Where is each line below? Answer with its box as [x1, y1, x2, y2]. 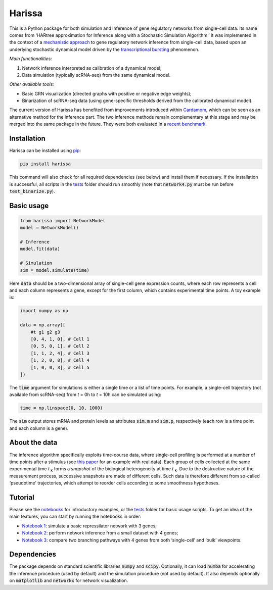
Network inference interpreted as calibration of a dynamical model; [22, 65, 162, 71]
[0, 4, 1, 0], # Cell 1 [30, 336, 89, 342]
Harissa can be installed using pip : [9, 147, 81, 154]
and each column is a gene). [9, 425, 69, 431]
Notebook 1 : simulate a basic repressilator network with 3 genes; [22, 523, 157, 529]
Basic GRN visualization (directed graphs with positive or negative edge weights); [22, 90, 192, 96]
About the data [9, 438, 58, 447]
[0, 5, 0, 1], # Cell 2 [30, 343, 89, 349]
